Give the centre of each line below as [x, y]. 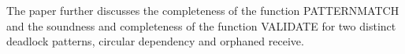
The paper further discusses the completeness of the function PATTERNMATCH [203, 10]
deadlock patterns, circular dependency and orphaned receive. [155, 41]
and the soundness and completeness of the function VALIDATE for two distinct [201, 25]
